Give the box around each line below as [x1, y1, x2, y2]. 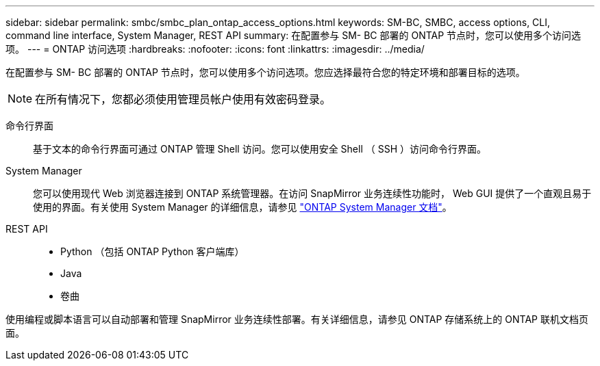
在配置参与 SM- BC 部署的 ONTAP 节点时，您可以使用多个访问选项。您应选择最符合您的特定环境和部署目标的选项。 [5, 66, 525, 78]
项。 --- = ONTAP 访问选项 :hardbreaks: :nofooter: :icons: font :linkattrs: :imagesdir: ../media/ [5, 43, 425, 55]
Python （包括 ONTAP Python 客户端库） [60, 246, 245, 257]
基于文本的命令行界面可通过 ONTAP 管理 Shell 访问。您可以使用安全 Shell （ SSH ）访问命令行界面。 [33, 143, 486, 155]
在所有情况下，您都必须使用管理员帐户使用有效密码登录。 [35, 92, 332, 106]
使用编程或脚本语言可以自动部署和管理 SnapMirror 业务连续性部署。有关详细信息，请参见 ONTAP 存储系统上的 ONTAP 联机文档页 [5, 313, 588, 325]
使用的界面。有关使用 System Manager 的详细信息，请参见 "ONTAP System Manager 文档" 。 [33, 201, 452, 213]
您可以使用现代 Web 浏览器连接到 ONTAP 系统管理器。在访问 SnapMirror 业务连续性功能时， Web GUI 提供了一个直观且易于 [33, 187, 592, 199]
